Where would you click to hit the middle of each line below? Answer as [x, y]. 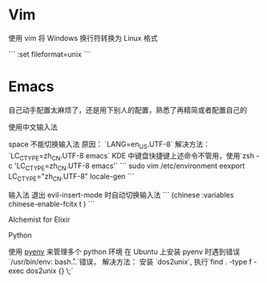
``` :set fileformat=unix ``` [49, 54]
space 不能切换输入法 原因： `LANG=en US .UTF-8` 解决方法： [109, 145]
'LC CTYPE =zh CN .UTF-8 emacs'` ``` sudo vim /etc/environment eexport [129, 167]
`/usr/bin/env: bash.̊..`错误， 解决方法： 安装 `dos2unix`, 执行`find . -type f [130, 262]
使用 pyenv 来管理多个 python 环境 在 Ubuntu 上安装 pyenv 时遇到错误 [124, 252]
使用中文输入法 [33, 127]
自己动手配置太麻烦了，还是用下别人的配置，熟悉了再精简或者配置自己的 [127, 109]
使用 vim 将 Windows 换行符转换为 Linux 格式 [83, 38]
